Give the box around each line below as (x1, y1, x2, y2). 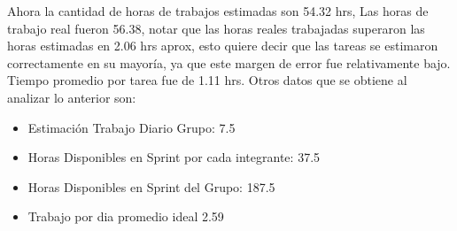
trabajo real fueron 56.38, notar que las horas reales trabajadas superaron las (7, 19, 425, 37)
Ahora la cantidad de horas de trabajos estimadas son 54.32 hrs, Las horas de (7, 2, 429, 19)
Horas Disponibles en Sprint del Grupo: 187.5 (27, 177, 275, 196)
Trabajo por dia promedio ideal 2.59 (27, 207, 224, 226)
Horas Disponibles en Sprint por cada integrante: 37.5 (27, 148, 321, 166)
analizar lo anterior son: (7, 88, 136, 106)
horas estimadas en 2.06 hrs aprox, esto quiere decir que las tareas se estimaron (7, 36, 438, 55)
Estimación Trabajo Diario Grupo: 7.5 (27, 118, 236, 136)
